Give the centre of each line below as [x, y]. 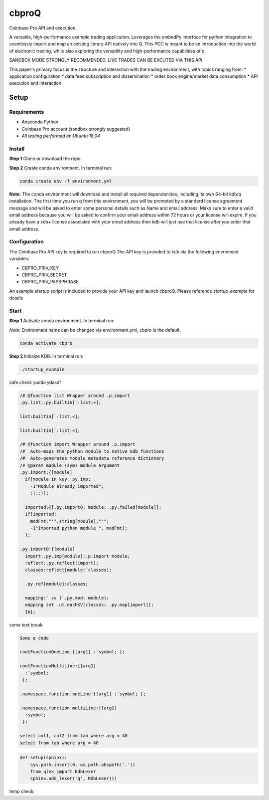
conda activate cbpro [46, 343]
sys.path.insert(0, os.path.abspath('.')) [83, 765]
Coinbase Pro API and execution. [43, 28]
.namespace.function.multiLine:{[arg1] [68, 708]
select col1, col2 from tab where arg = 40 [74, 736]
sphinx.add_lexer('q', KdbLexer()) [73, 779]
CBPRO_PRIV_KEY [40, 268]
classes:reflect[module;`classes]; [68, 570]
